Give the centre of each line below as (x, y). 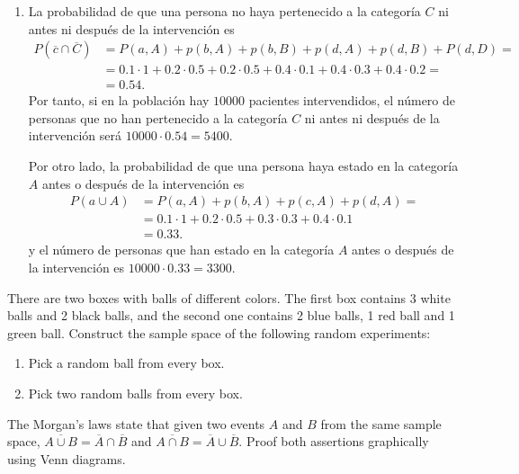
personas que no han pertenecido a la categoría (158, 117)
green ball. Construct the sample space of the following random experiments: (219, 332)
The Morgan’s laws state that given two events (136, 423)
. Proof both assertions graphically (334, 441)
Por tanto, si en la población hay (119, 100)
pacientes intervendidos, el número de (352, 100)
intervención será (75, 135)
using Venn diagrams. (67, 458)
